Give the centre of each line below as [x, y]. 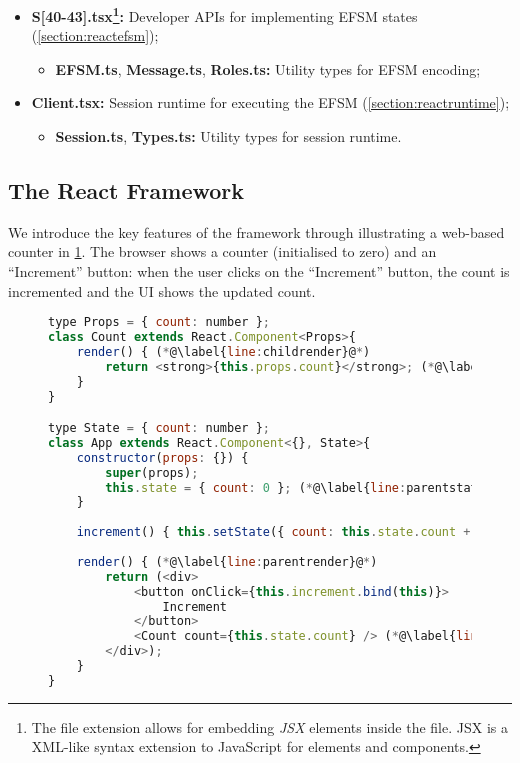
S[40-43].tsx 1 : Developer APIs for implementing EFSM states [224, 14]
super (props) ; [152, 472]
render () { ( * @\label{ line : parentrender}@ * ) [227, 561]
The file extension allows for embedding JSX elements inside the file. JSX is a [269, 726]
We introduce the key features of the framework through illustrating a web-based [256, 231]
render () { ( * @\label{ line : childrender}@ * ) [223, 351]
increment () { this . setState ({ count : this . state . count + [273, 532]
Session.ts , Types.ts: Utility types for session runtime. [228, 136]
